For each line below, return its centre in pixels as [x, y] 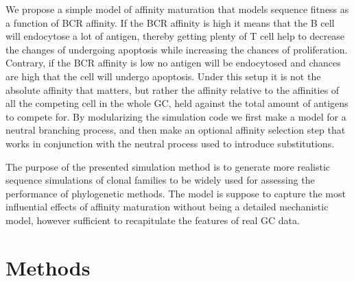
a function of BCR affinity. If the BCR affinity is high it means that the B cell [170, 22]
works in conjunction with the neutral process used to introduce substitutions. [170, 143]
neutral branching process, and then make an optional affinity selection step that [176, 130]
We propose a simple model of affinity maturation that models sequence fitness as [177, 9]
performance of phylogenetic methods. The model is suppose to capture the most [176, 193]
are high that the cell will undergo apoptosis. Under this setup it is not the [163, 76]
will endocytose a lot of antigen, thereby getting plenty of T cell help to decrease [175, 36]
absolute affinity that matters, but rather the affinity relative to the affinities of [173, 89]
